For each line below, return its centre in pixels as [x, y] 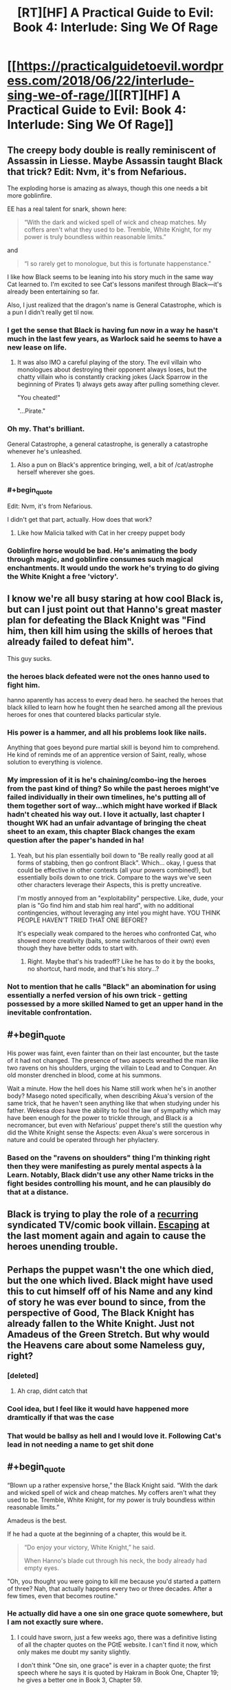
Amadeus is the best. [37, 1520]
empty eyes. [42, 1568]
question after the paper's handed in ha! [76, 840]
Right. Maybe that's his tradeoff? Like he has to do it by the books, [121, 961]
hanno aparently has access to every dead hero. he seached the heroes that [115, 700]
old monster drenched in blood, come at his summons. [84, 1075]
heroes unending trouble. [63, 1246]
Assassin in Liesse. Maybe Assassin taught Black [115, 161]
